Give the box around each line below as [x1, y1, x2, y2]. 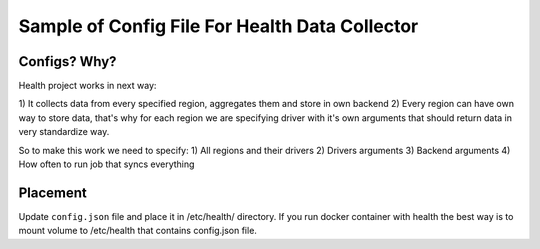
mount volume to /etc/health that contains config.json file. [18, 225, 257, 237]
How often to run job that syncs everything [18, 158, 195, 170]
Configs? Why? [18, 53, 117, 70]
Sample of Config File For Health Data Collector [18, 15, 419, 37]
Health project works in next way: [18, 80, 157, 92]
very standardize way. [18, 126, 110, 138]
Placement [18, 184, 87, 201]
